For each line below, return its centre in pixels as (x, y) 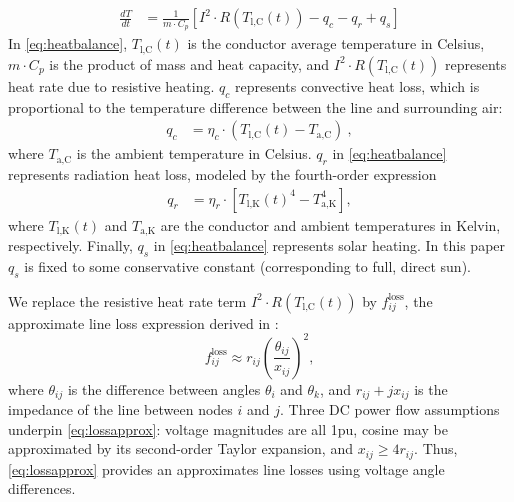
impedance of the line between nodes (120, 409)
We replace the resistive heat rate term (127, 300)
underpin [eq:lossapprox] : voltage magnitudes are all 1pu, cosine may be (228, 428)
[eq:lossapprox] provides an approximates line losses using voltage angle (226, 468)
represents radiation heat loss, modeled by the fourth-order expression (222, 173)
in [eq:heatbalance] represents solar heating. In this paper (329, 245)
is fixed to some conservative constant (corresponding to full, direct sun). (247, 265)
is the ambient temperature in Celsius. (194, 153)
